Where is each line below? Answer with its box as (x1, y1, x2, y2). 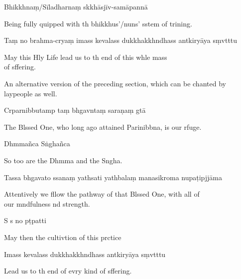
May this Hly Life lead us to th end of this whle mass (4, 51, 167, 62)
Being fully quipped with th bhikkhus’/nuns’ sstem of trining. (4, 18, 192, 28)
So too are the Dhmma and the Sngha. (4, 155, 122, 165)
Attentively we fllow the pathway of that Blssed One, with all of (4, 189, 200, 199)
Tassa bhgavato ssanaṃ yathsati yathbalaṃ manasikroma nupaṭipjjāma (4, 172, 223, 182)
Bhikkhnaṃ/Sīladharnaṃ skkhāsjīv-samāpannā (4, 1, 148, 11)
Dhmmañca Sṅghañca (4, 138, 70, 149)
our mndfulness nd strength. (4, 198, 90, 209)
